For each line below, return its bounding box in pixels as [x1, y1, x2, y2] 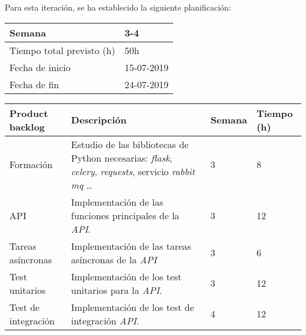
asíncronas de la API [71, 252, 157, 266]
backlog [9, 119, 45, 133]
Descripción [71, 113, 127, 127]
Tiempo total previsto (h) [9, 43, 115, 57]
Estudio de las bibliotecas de [71, 137, 189, 151]
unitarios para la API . [71, 283, 162, 297]
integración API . [71, 313, 139, 327]
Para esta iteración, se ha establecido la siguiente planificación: [5, 1, 231, 13]
